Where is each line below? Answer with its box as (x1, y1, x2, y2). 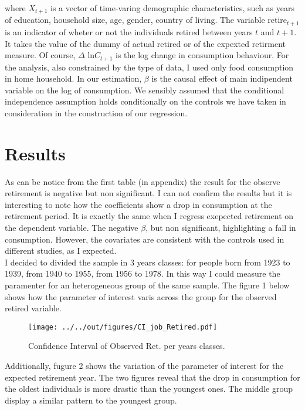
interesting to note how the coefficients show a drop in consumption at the (5, 198, 272, 210)
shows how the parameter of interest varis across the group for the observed (5, 290, 277, 303)
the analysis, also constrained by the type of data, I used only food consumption (5, 61, 294, 73)
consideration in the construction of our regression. (5, 106, 188, 119)
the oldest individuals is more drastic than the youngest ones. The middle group (5, 382, 293, 395)
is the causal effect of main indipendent (151, 72, 293, 85)
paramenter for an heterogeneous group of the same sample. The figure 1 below (5, 278, 290, 291)
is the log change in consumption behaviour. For (116, 49, 289, 61)
